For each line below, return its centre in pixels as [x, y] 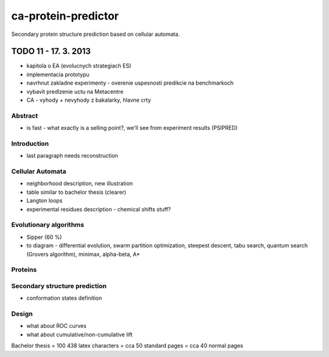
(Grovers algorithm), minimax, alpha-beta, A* [83, 254]
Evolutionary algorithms [48, 225]
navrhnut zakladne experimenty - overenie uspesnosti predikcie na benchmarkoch [130, 83]
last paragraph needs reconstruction [72, 156]
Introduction [30, 143]
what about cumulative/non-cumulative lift [80, 334]
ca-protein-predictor [65, 16]
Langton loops [44, 200]
